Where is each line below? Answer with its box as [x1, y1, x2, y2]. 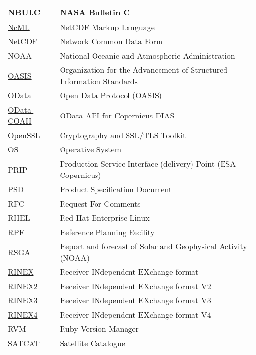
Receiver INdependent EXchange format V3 [60, 295, 211, 306]
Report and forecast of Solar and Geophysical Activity [60, 240, 247, 252]
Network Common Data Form [60, 35, 163, 47]
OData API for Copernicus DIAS [60, 109, 175, 121]
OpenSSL [8, 129, 40, 141]
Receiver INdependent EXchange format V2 [60, 280, 211, 292]
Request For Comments [60, 198, 141, 209]
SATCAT [8, 337, 40, 349]
